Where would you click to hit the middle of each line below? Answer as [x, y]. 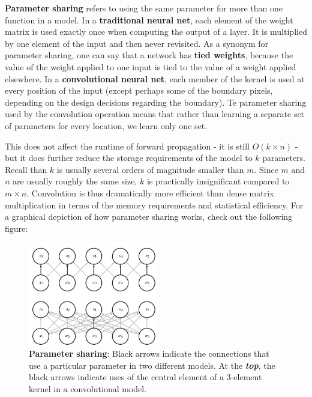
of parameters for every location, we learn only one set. [106, 125]
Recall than [26, 169]
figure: [16, 228]
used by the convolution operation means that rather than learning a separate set [155, 114]
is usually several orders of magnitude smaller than [150, 169]
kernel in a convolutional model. [88, 388]
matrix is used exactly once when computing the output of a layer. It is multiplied [156, 32]
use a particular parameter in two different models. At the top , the [152, 365]
